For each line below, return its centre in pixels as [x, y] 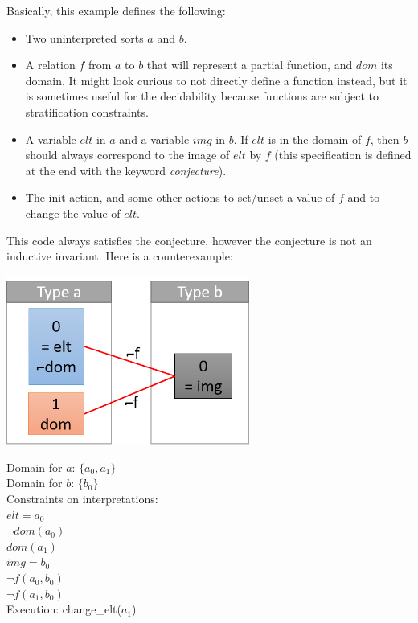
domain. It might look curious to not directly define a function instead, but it [216, 80]
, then [385, 139]
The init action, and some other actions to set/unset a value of [180, 197]
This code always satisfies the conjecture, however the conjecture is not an [189, 240]
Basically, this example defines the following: [116, 10]
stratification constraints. [87, 111]
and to [364, 197]
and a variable [154, 139]
